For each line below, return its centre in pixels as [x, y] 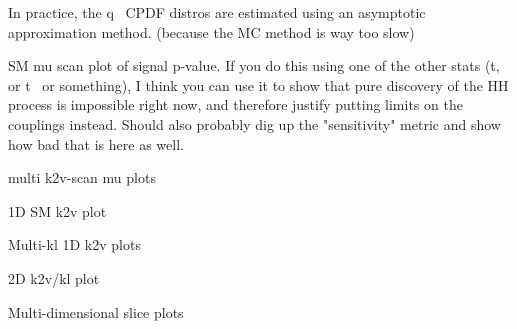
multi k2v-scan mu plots [82, 177]
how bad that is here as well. [96, 143]
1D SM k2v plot [57, 210]
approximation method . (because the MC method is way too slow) [211, 31]
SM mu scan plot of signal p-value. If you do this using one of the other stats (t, [254, 65]
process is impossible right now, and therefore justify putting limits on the [235, 104]
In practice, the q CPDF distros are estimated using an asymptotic [217, 12]
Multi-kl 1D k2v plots [74, 244]
